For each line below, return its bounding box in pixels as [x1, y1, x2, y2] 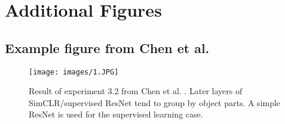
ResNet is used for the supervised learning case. [29, 108, 203, 120]
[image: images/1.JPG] [29, 67, 119, 76]
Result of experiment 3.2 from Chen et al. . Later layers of [29, 85, 243, 97]
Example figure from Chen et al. [5, 38, 210, 57]
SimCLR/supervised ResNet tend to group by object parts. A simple [29, 96, 281, 108]
